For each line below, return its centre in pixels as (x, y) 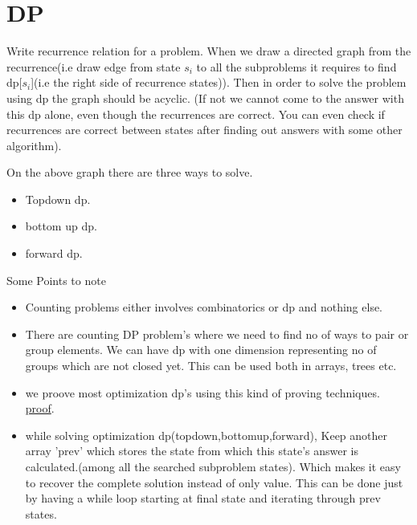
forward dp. (54, 253)
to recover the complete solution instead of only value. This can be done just (214, 482)
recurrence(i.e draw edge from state (94, 66)
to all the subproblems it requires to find (296, 66)
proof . (40, 408)
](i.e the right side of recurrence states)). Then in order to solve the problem (219, 82)
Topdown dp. (58, 199)
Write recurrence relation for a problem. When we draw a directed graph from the (209, 51)
